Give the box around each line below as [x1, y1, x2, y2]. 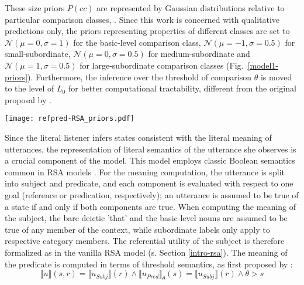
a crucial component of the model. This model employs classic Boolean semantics [5, 154, 295, 167]
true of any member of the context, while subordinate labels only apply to [5, 223, 270, 235]
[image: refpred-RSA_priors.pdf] [5, 114, 134, 123]
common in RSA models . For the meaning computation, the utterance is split [5, 165, 285, 178]
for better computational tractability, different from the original [68, 82, 296, 94]
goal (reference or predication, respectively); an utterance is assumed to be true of [5, 188, 299, 201]
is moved [260, 70, 292, 83]
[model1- [247, 59, 278, 71]
